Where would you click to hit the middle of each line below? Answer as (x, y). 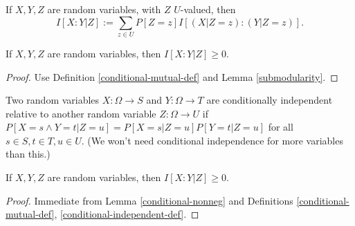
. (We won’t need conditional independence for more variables (212, 140)
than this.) (28, 154)
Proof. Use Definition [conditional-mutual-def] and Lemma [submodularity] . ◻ (172, 76)
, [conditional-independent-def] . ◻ (127, 214)
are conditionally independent (270, 100)
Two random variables (53, 100)
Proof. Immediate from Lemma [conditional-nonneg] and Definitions (149, 200)
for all (281, 127)
